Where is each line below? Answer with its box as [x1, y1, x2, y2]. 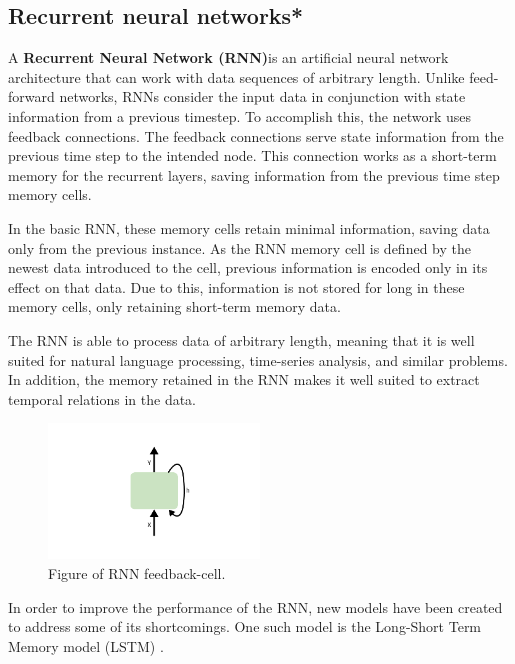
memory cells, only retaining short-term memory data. [8, 296, 341, 317]
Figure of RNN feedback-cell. [48, 562, 226, 583]
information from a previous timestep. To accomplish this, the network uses [8, 105, 471, 126]
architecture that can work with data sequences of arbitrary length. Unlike [8, 66, 465, 87]
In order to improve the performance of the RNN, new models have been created [8, 596, 503, 617]
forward [8, 86, 55, 107]
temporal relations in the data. [8, 388, 197, 409]
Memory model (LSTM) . [8, 635, 164, 656]
